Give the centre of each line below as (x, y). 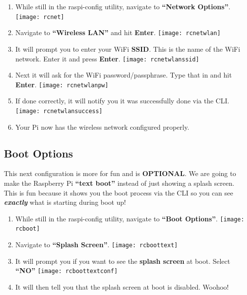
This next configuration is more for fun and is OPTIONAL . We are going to (120, 173)
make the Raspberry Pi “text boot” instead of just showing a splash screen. (119, 183)
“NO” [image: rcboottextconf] (66, 270)
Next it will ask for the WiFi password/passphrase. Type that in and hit (123, 75)
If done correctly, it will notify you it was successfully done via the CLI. (122, 101)
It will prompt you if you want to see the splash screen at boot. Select (123, 261)
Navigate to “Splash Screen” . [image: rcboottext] (97, 245)
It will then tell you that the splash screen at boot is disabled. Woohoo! (122, 287)
